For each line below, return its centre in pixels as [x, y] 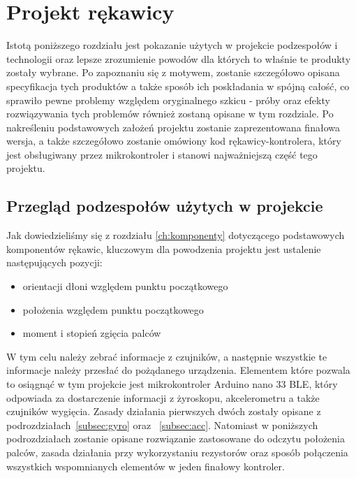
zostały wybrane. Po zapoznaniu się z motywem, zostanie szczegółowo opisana [173, 72]
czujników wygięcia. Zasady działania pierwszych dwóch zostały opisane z [164, 411]
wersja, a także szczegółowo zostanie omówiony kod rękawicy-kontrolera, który [174, 141]
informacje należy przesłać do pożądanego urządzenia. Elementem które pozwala [178, 370]
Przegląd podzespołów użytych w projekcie [165, 206]
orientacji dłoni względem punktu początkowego [125, 286]
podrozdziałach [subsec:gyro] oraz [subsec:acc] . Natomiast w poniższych [162, 425]
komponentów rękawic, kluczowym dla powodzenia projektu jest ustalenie [164, 248]
